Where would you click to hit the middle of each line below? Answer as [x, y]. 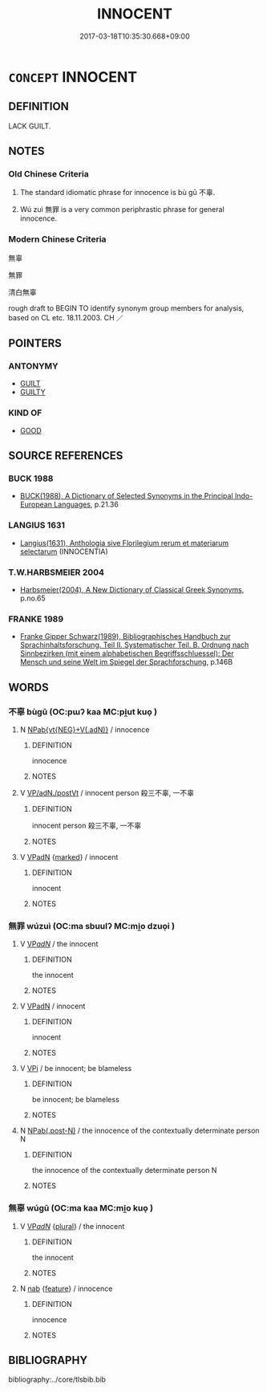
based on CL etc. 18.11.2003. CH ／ [66, 317]
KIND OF [25, 413]
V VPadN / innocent [53, 1006]
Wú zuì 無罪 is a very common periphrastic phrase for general [122, 210]
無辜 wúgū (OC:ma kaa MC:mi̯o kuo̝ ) [81, 1208]
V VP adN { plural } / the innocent [72, 1226]
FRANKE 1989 [36, 619]
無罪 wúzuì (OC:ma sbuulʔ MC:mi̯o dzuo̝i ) [91, 926]
